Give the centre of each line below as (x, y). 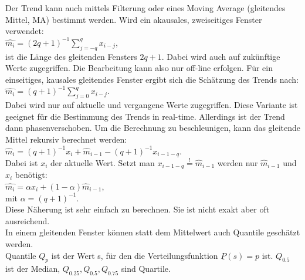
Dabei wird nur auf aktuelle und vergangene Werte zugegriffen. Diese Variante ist (152, 105)
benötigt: (31, 175)
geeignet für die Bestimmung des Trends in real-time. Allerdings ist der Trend (145, 116)
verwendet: (25, 31)
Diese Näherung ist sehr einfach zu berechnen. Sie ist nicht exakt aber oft (138, 209)
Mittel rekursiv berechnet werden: (66, 139)
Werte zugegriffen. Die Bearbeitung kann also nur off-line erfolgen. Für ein (139, 68)
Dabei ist (22, 162)
